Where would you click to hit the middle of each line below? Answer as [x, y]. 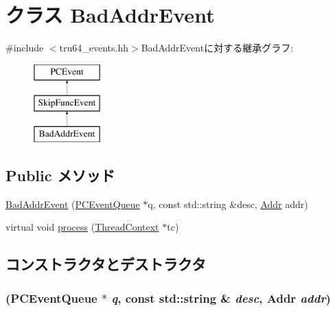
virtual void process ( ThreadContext [82, 227]
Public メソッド [60, 175]
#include [25, 48]
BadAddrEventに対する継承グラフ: [217, 48]
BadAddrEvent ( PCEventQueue [73, 204]
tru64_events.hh [94, 48]
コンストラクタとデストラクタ [106, 264]
